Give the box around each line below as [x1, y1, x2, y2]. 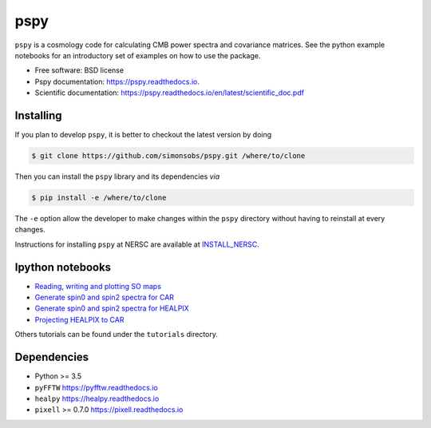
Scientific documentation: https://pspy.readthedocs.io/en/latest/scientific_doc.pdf [34, 88, 305, 97]
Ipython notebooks [14, 260, 112, 274]
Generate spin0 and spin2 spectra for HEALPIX [34, 303, 189, 313]
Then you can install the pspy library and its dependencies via [14, 172, 220, 181]
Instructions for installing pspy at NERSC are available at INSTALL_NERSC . [14, 240, 259, 249]
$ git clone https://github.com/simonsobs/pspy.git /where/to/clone [31, 152, 306, 160]
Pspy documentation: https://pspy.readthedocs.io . [34, 77, 200, 86]
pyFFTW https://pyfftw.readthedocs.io [34, 382, 159, 392]
